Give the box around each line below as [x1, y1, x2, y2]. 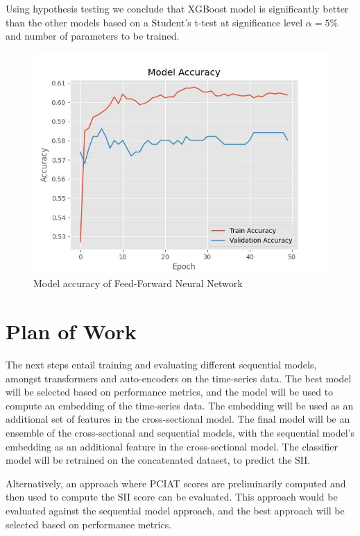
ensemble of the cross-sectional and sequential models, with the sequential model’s [6, 425, 355, 440]
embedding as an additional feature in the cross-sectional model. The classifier [6, 439, 338, 453]
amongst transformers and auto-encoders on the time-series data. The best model [6, 371, 352, 385]
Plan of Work [6, 317, 137, 346]
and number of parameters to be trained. [6, 29, 180, 43]
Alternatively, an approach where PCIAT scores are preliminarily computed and [6, 476, 346, 490]
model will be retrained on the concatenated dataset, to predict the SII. [6, 453, 311, 467]
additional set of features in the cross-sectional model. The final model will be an [6, 412, 350, 426]
